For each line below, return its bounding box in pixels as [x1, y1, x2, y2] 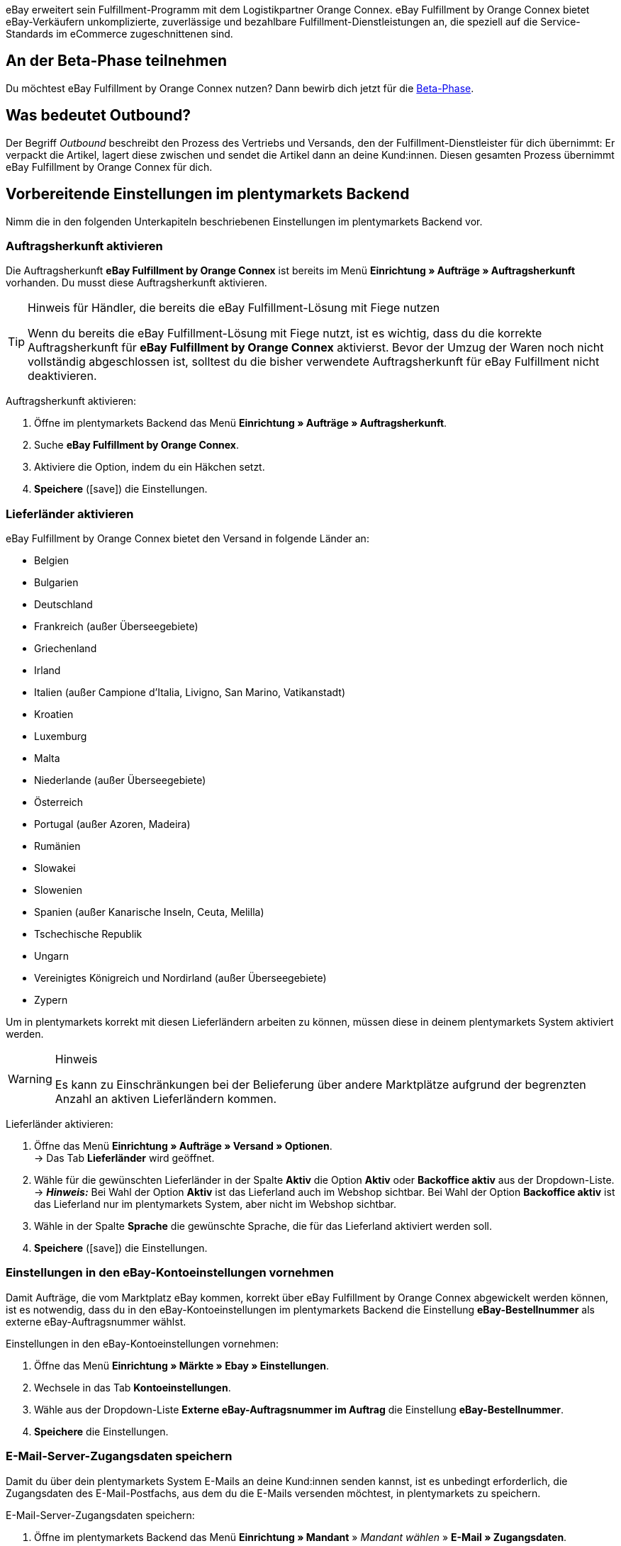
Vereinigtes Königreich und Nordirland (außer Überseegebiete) [34, 972, 327, 985]
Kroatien [34, 708, 74, 721]
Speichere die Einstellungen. [34, 1425, 169, 1438]
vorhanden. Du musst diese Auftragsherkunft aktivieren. [6, 276, 267, 289]
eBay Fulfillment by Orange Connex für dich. [6, 160, 213, 173]
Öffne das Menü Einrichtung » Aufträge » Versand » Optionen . [34, 1140, 332, 1153]
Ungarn [34, 950, 69, 963]
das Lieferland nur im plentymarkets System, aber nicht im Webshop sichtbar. [34, 1198, 397, 1211]
